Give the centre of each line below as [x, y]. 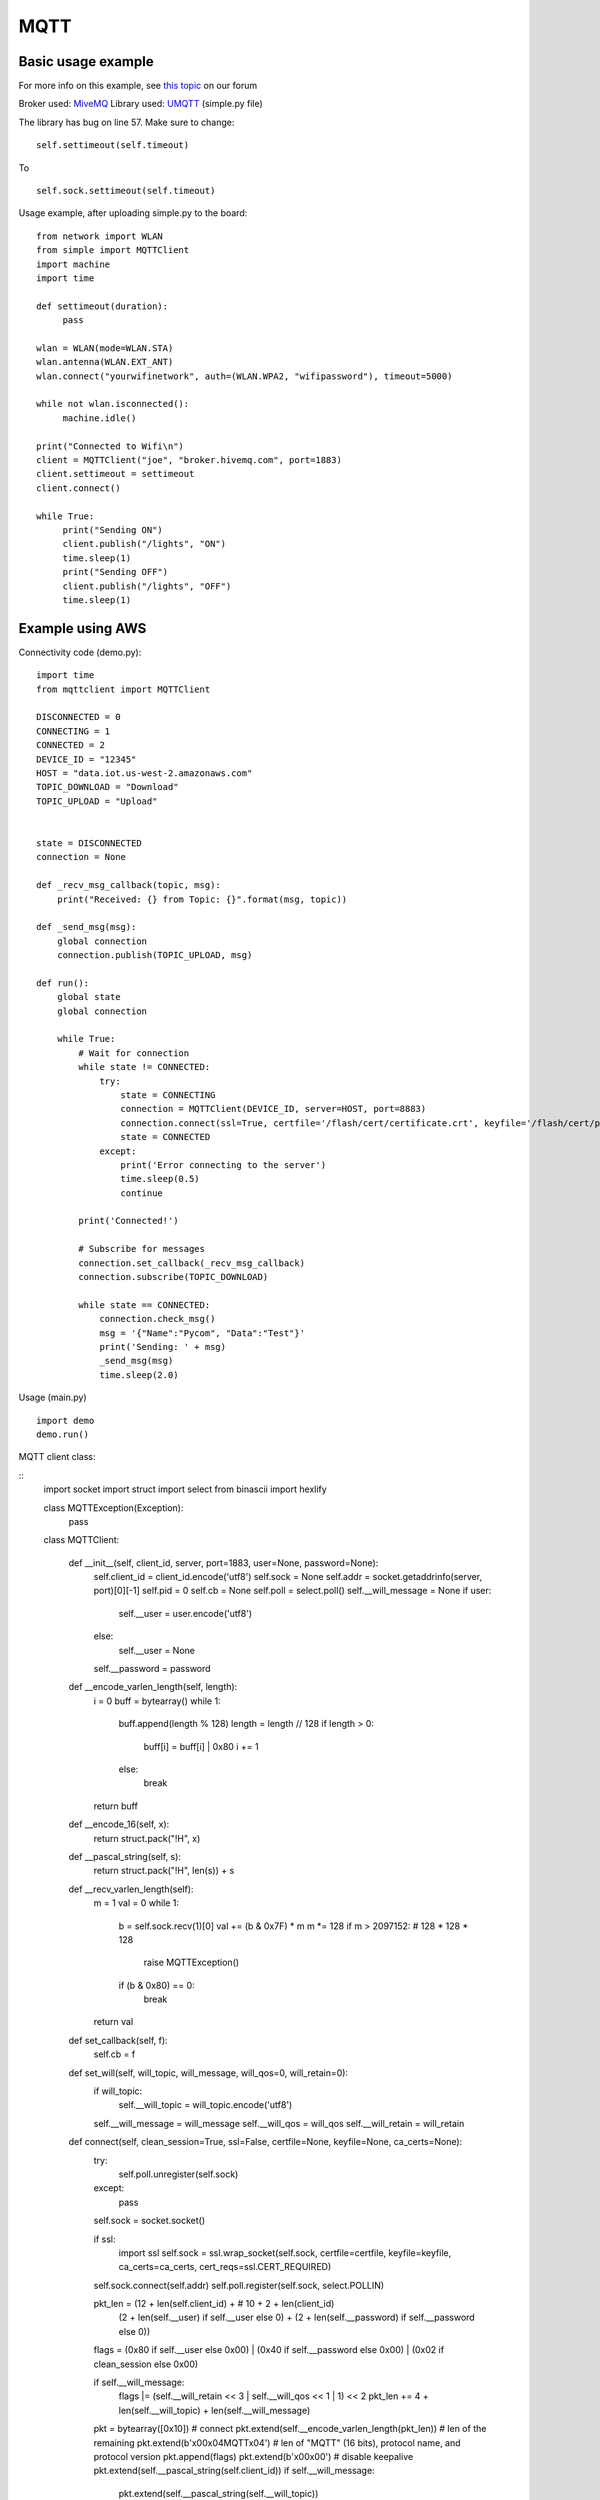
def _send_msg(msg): [86, 927]
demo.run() [63, 1434]
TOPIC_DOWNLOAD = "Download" [107, 787]
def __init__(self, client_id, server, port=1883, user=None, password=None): [223, 1562]
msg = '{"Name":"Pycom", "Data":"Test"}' [202, 1333]
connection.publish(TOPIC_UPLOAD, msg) [154, 955]
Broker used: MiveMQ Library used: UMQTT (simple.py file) [141, 104]
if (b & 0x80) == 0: [156, 1985]
